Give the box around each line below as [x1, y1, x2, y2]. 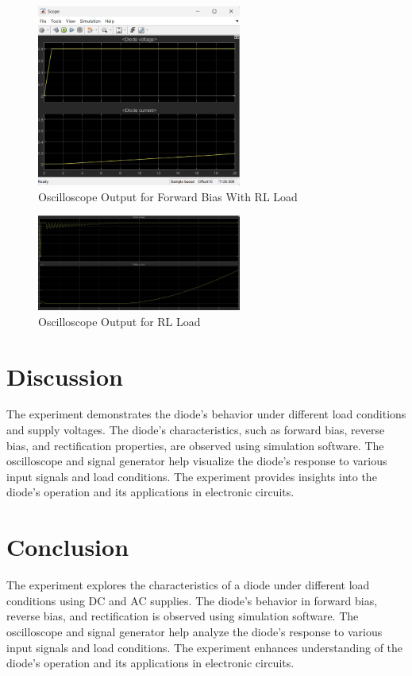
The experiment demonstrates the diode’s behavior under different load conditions [6, 406, 406, 422]
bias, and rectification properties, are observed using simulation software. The [6, 437, 384, 453]
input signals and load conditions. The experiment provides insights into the [6, 468, 377, 484]
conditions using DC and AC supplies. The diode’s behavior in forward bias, [6, 592, 378, 608]
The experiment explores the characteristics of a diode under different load [6, 577, 370, 593]
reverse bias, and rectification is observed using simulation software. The [6, 608, 359, 624]
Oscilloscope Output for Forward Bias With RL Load [38, 188, 298, 204]
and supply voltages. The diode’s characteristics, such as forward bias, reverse [6, 422, 385, 438]
